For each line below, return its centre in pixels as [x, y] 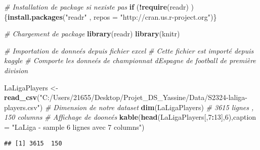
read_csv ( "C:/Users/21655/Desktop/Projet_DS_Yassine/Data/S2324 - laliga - [126, 97]
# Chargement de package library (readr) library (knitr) [92, 34]
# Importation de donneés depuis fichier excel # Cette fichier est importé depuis [129, 50]
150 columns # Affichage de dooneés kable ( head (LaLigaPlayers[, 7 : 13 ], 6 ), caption [130, 117]
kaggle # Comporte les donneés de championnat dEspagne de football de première [130, 60]
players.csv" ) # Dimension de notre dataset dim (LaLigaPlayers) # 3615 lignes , [129, 107]
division [16, 70]
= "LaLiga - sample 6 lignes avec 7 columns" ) [74, 127]
